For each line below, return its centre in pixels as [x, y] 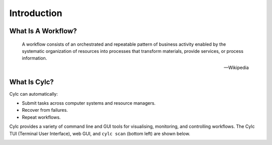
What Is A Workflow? [43, 31]
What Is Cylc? [31, 82]
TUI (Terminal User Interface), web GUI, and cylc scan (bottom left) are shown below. [100, 133]
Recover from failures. [45, 110]
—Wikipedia [236, 67]
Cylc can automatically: [33, 94]
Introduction [36, 13]
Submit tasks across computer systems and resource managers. [89, 103]
